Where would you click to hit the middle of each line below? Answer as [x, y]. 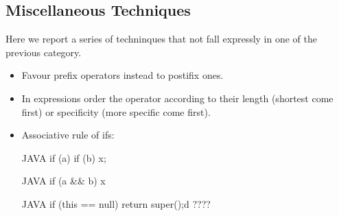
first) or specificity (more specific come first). [116, 111]
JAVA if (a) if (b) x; [64, 157]
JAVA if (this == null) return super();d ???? [116, 203]
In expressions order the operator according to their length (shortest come [177, 98]
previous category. [44, 52]
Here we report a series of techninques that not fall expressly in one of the [161, 39]
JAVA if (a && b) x [63, 181]
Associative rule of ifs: [68, 135]
